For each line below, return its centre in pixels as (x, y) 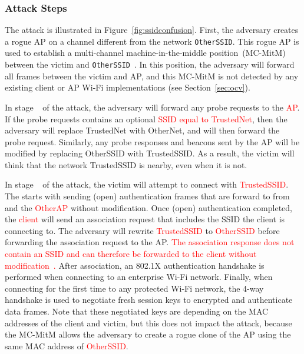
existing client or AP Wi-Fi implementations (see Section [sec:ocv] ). (128, 87)
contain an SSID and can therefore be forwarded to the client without (131, 254)
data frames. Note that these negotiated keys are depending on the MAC (137, 311)
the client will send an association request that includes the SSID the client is (145, 219)
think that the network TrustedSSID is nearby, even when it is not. (126, 164)
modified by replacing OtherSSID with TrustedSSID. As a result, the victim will (150, 153)
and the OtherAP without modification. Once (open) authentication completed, (148, 207)
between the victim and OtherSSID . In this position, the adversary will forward (150, 64)
